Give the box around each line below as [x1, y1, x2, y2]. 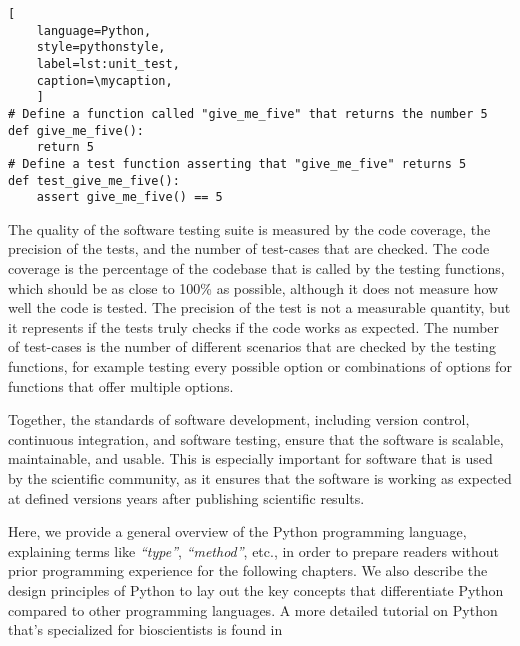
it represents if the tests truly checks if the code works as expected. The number [8, 316, 500, 337]
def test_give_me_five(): [8, 173, 180, 188]
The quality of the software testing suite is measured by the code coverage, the [8, 218, 491, 239]
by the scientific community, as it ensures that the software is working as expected [8, 468, 512, 488]
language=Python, [36, 23, 152, 38]
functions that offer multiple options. [8, 375, 234, 396]
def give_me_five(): [8, 123, 145, 138]
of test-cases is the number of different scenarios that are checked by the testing [8, 336, 496, 357]
